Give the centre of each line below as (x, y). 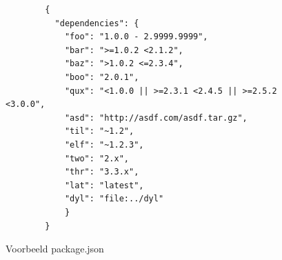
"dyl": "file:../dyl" (114, 199)
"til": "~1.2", (99, 131)
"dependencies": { (97, 23)
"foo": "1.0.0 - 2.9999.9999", (136, 37)
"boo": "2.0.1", (102, 77)
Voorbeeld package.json (55, 249)
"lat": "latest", (104, 185)
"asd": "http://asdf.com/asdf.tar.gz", (156, 118)
